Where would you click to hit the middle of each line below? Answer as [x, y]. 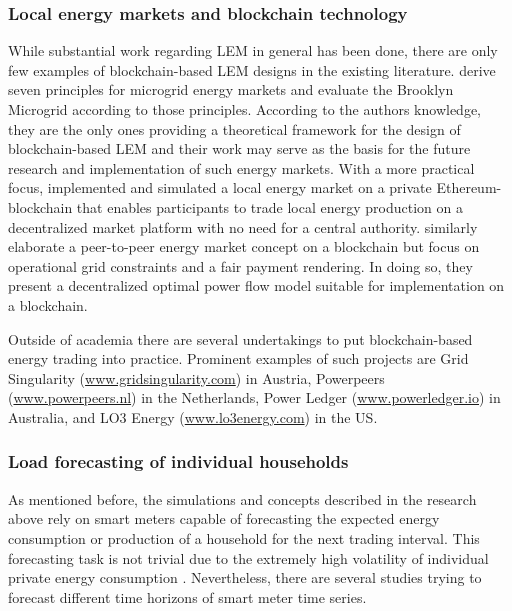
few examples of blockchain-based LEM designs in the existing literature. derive [252, 69]
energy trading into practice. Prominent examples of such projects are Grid [238, 358]
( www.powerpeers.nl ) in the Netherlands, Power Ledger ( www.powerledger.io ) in [254, 397]
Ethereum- [469, 187]
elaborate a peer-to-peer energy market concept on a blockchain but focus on [244, 246]
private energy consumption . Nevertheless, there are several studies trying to [245, 577]
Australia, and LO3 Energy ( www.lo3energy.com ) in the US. [193, 416]
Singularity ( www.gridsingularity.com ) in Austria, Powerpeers [196, 377]
